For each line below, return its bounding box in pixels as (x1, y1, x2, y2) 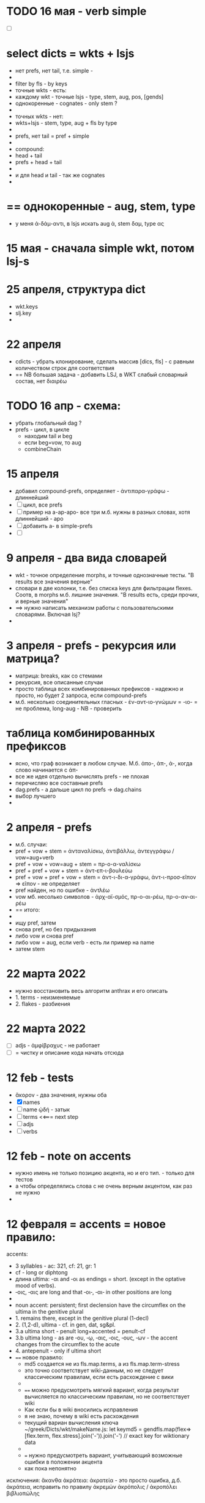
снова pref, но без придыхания (15, 925, 96, 933)
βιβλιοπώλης (6, 1489, 40, 1497)
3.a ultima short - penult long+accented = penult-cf (15, 1328, 146, 1335)
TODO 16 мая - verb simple (6, 4, 147, 18)
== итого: (15, 905, 40, 913)
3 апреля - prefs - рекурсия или (6, 638, 176, 652)
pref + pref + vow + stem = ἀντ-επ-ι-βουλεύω (15, 867, 133, 874)
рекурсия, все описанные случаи (15, 678, 103, 686)
